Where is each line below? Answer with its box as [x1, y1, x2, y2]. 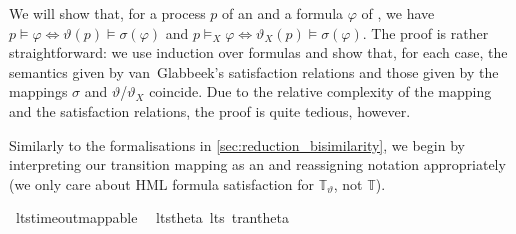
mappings [9, 81, 68, 102]
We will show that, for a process [9, 3, 206, 23]
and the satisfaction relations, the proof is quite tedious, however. [9, 100, 411, 121]
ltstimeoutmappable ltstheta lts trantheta [15, 207, 289, 228]
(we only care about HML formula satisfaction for [9, 173, 314, 194]
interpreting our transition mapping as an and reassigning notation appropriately [9, 154, 506, 175]
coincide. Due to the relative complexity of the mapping [149, 81, 492, 102]
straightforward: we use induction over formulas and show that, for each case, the [9, 42, 508, 63]
